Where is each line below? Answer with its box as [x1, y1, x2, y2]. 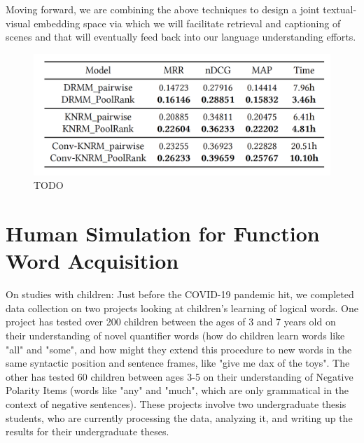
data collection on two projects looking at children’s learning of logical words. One [6, 300, 359, 315]
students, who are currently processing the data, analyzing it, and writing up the [6, 410, 353, 425]
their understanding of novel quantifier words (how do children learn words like [6, 328, 345, 342]
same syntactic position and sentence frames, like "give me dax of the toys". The [6, 356, 350, 370]
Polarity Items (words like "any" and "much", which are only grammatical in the [6, 383, 349, 398]
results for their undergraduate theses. [6, 424, 169, 439]
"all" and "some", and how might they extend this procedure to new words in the [6, 342, 352, 356]
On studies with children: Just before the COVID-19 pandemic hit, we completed [6, 287, 354, 302]
